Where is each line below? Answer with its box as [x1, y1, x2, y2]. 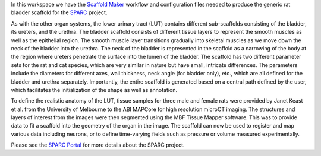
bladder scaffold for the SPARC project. [11, 9, 108, 16]
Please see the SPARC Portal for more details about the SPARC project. [11, 141, 185, 148]
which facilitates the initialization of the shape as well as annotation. [11, 86, 178, 93]
